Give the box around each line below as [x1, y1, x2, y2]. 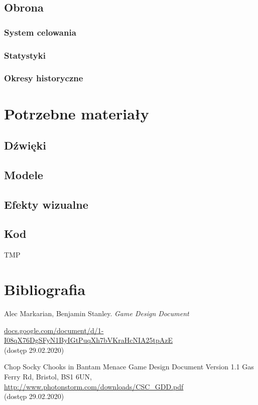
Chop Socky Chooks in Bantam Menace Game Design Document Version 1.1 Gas [4, 361, 254, 372]
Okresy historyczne [4, 72, 83, 84]
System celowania [4, 26, 76, 38]
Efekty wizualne [4, 196, 88, 212]
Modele [4, 167, 43, 182]
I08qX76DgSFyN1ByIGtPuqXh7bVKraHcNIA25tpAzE [4, 335, 173, 345]
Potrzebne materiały [4, 103, 149, 123]
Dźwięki [4, 138, 46, 153]
